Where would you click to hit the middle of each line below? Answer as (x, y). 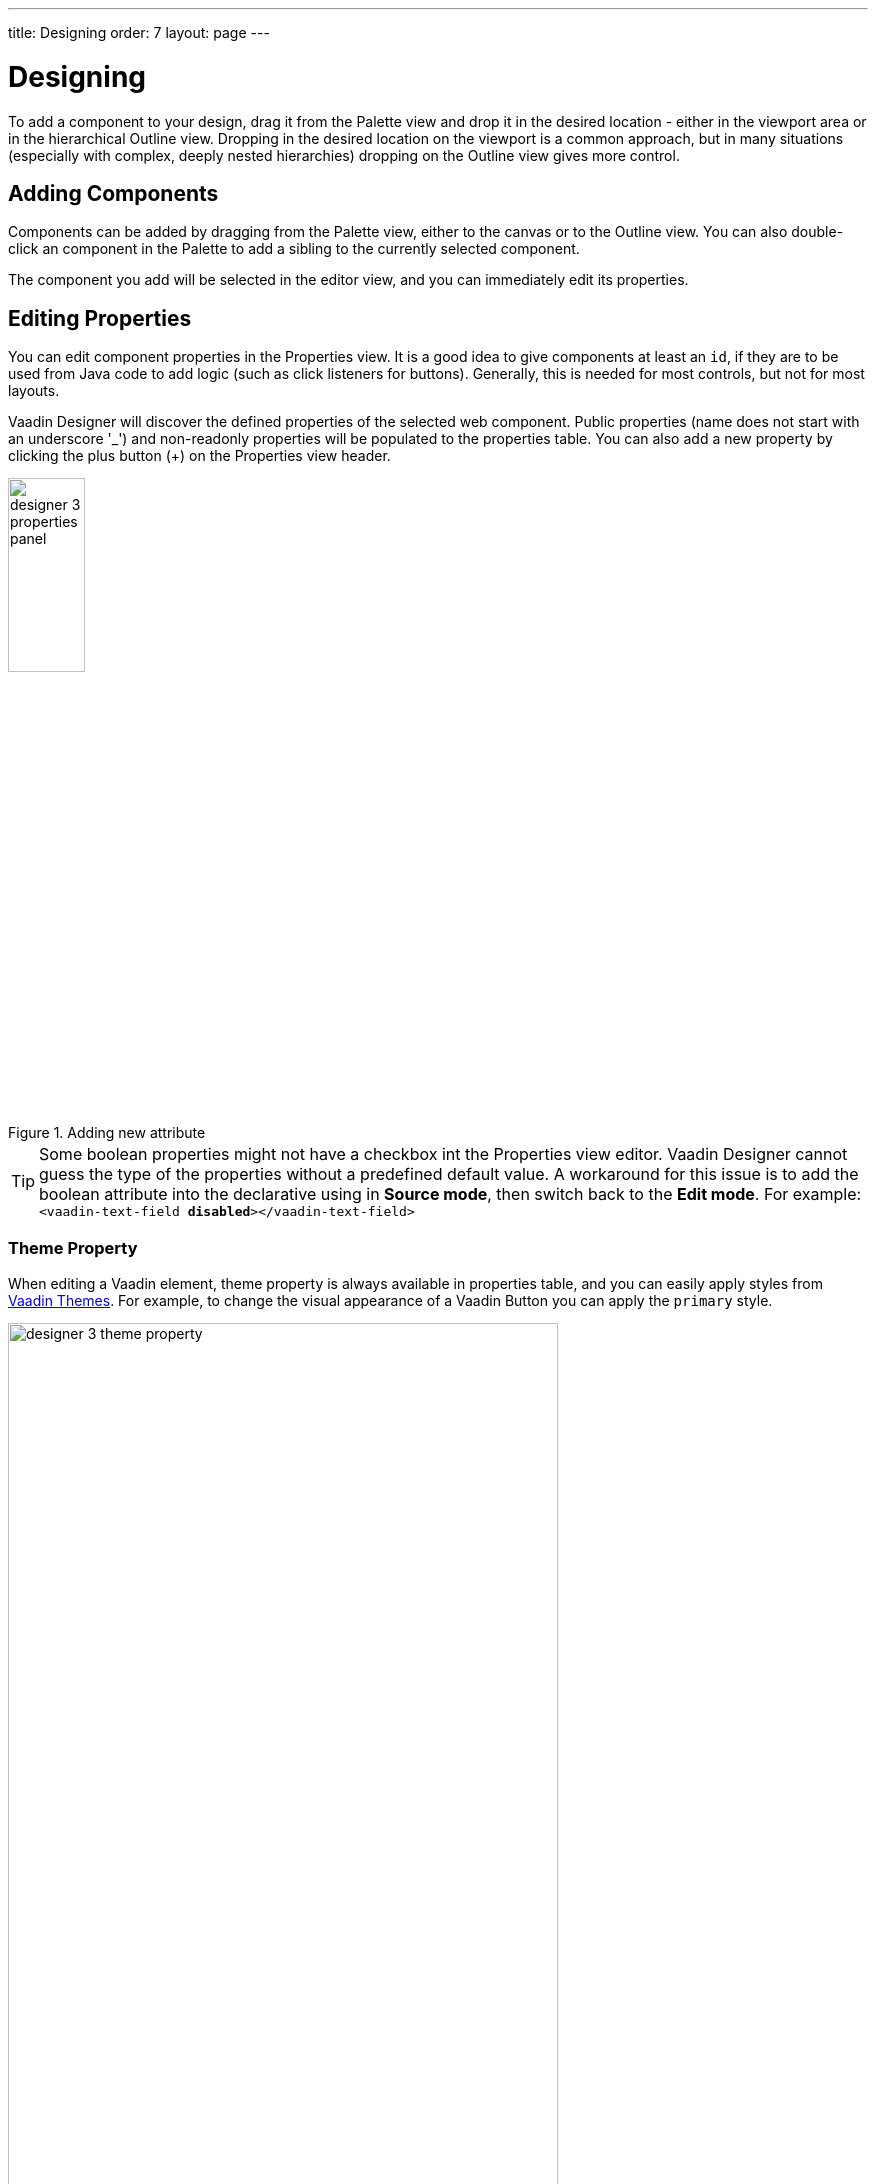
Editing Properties (100, 318)
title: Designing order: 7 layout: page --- (139, 32)
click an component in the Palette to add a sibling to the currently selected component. (294, 249)
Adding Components (113, 193)
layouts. (34, 391)
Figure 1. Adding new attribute (107, 1132)
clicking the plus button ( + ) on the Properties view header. (199, 456)
